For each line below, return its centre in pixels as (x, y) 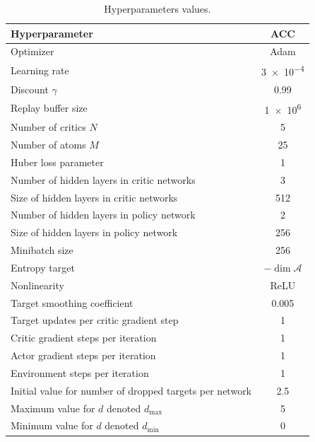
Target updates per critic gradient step (95, 320)
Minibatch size (42, 250)
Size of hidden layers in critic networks (94, 197)
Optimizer (32, 51)
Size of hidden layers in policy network (94, 232)
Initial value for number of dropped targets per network (131, 390)
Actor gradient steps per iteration (83, 355)
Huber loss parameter (57, 162)
